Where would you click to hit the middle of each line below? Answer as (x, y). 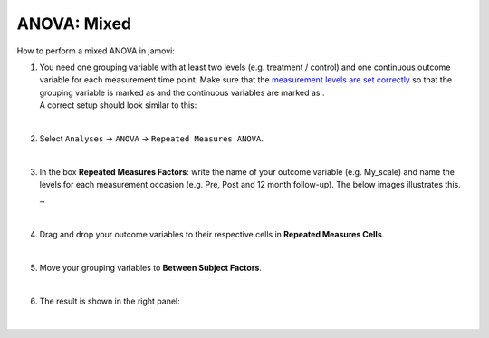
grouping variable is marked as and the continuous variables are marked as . (182, 92)
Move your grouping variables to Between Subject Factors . (151, 268)
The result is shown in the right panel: (110, 301)
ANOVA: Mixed (74, 24)
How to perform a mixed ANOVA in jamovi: (96, 51)
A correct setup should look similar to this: (118, 105)
